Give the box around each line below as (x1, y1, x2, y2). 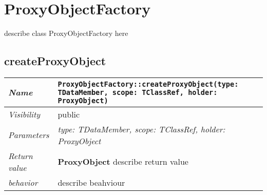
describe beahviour (58, 176, 125, 188)
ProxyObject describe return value (58, 155, 188, 168)
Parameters (8, 129, 49, 141)
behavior (8, 176, 38, 188)
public (58, 108, 80, 120)
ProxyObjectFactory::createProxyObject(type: (58, 80, 239, 88)
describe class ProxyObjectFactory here (4, 28, 128, 38)
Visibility (8, 108, 41, 120)
